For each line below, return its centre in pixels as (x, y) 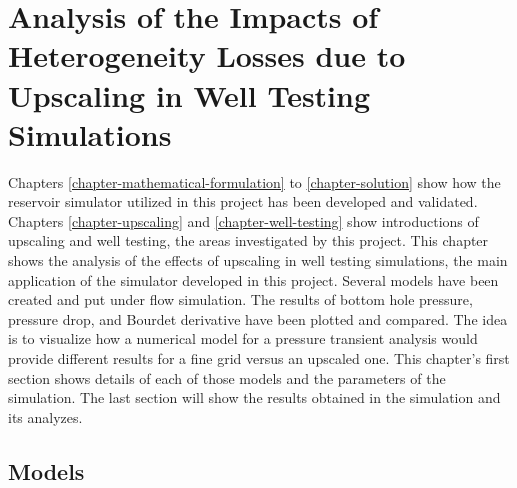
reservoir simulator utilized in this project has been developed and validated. (243, 201)
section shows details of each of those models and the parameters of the (227, 377)
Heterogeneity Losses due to (207, 55)
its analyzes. (45, 416)
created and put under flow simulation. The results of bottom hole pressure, (240, 299)
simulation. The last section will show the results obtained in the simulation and (254, 397)
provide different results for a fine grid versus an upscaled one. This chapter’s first (259, 358)
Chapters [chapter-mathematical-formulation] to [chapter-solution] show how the (254, 181)
